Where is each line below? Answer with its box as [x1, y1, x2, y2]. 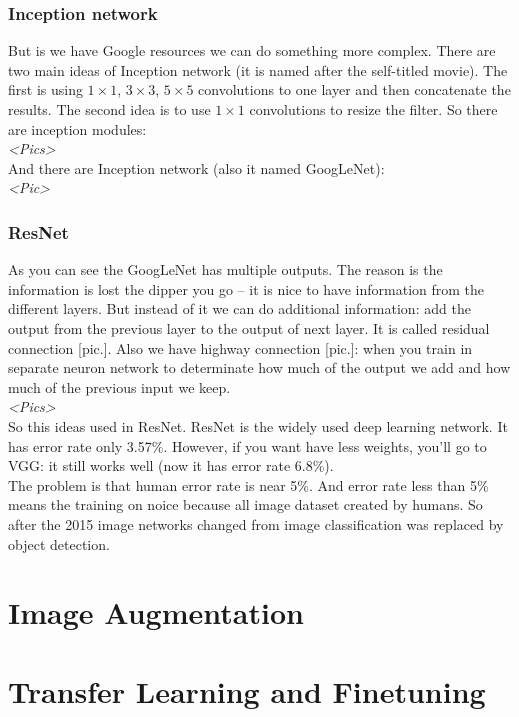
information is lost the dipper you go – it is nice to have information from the [8, 278, 485, 299]
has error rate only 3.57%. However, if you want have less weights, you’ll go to [8, 435, 487, 456]
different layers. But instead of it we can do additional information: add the [8, 298, 471, 319]
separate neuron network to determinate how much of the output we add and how [8, 357, 511, 378]
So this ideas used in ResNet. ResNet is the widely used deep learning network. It [8, 415, 508, 436]
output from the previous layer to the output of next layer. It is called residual [8, 317, 490, 338]
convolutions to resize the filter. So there [249, 99, 498, 119]
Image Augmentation [8, 592, 304, 633]
